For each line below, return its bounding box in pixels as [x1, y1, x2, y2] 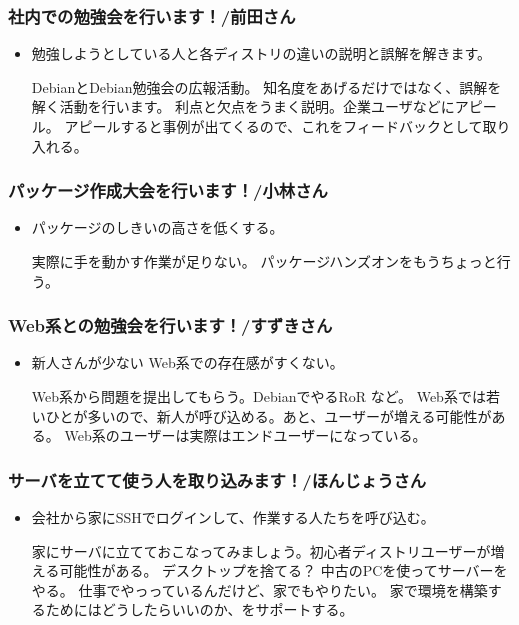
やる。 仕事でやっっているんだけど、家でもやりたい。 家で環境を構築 [31, 579, 488, 600]
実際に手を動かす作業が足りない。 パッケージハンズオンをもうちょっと [31, 251, 497, 271]
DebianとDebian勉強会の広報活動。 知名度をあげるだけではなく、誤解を [31, 76, 502, 97]
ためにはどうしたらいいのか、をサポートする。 [45, 599, 354, 620]
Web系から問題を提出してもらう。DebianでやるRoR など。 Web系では [31, 386, 486, 406]
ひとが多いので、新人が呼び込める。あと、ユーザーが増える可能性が [45, 405, 492, 426]
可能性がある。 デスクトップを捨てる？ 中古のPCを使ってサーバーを [59, 560, 508, 581]
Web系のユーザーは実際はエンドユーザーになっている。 [64, 425, 427, 446]
